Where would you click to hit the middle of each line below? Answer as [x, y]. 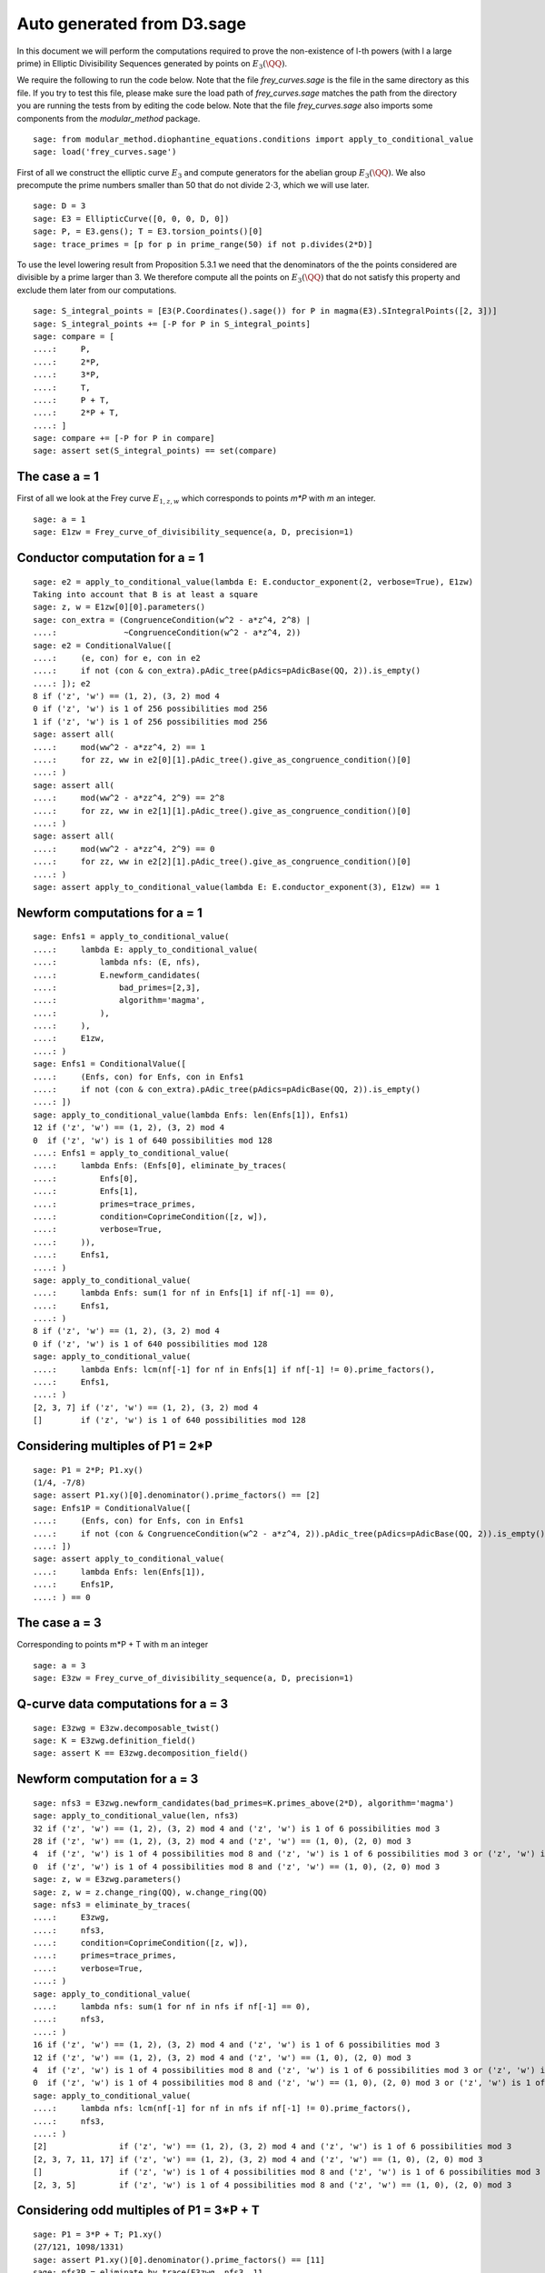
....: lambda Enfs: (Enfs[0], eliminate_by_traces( [160, 1166]
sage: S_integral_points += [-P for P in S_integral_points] [172, 324]
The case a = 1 [58, 477]
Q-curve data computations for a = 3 [123, 1704]
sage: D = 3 [59, 206]
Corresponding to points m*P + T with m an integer [113, 1645]
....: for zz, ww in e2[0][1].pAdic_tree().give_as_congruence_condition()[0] [222, 760]
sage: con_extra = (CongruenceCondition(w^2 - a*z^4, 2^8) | [172, 620]
